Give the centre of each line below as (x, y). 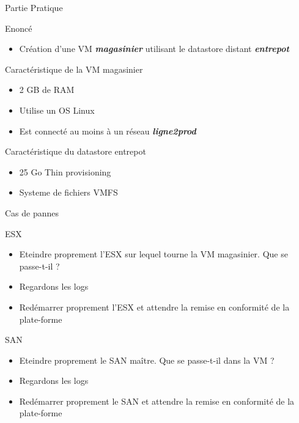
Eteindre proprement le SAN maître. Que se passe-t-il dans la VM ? (147, 360)
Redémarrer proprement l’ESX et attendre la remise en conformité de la (154, 307)
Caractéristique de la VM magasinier (74, 69)
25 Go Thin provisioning (65, 171)
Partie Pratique (34, 7)
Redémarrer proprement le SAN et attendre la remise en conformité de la (157, 401)
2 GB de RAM (47, 90)
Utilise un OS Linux (57, 110)
